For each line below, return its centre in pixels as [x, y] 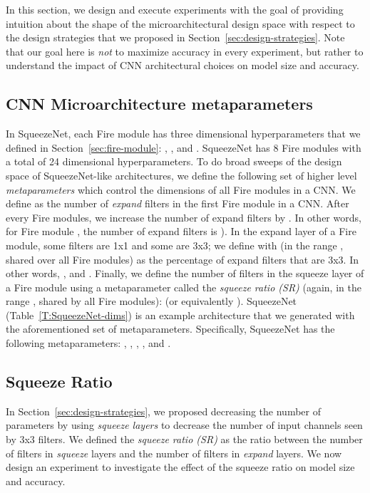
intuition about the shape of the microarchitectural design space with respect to [180, 23]
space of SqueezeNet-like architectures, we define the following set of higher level [181, 175]
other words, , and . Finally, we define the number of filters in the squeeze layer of [185, 273]
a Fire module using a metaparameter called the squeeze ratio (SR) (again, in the [184, 287]
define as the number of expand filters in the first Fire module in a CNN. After [178, 203]
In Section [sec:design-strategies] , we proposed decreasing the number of [163, 411]
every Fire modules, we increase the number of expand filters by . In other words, [184, 217]
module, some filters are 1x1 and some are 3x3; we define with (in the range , [175, 245]
